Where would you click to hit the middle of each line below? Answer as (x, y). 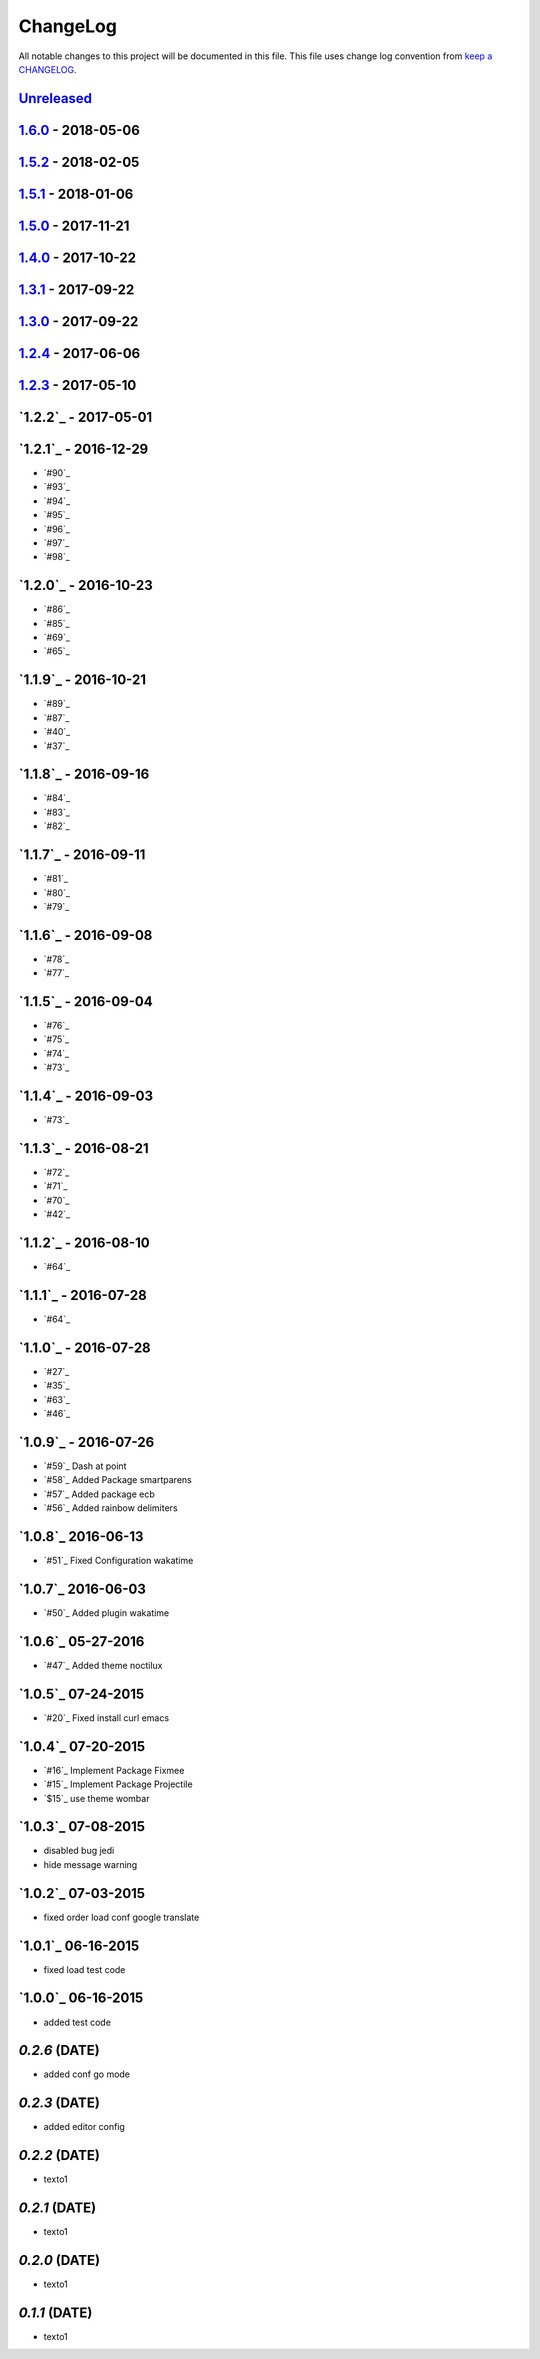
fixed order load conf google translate (121, 1917)
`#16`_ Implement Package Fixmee (114, 1770)
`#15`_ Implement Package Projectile (118, 1784)
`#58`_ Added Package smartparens (117, 1480)
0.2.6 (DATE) (59, 2050)
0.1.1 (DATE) (55, 2312)
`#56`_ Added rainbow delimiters (111, 1508)
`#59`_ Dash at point (85, 1466)
